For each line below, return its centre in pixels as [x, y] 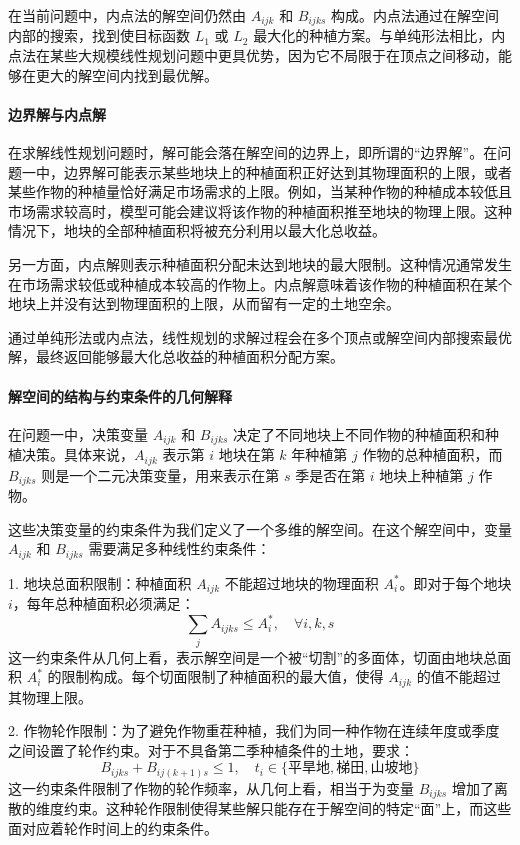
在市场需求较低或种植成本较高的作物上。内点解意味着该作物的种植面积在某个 [260, 283]
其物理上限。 [50, 696]
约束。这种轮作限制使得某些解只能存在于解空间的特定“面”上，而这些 [287, 808]
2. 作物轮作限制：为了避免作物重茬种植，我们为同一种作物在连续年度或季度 [254, 730]
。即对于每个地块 [455, 582]
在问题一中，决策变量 [78, 433]
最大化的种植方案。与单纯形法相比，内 [379, 35]
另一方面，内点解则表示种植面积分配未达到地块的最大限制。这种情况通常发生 [260, 264]
